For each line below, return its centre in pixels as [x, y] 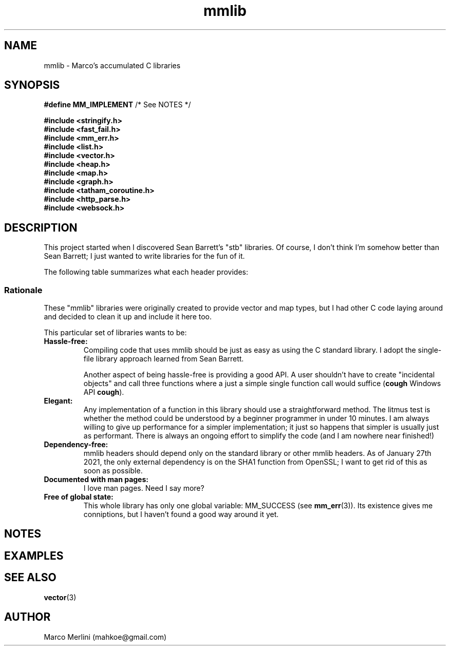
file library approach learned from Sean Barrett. [164, 359]
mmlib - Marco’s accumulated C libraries [112, 65]
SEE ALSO [30, 578]
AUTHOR [27, 617]
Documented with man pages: [96, 480]
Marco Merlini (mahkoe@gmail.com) [105, 637]
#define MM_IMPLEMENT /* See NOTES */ [117, 105]
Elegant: [58, 401]
